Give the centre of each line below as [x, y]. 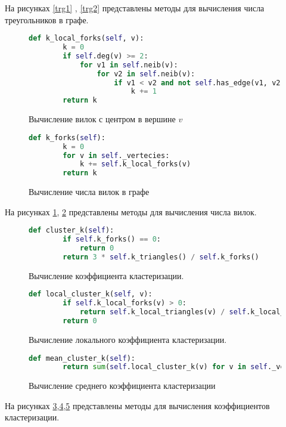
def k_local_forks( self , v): [86, 38]
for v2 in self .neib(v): [146, 74]
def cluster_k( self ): [71, 230]
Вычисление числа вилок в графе [89, 192]
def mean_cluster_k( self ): [82, 358]
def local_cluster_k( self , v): [91, 294]
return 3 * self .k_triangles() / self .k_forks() [161, 257]
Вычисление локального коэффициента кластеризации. [128, 339]
